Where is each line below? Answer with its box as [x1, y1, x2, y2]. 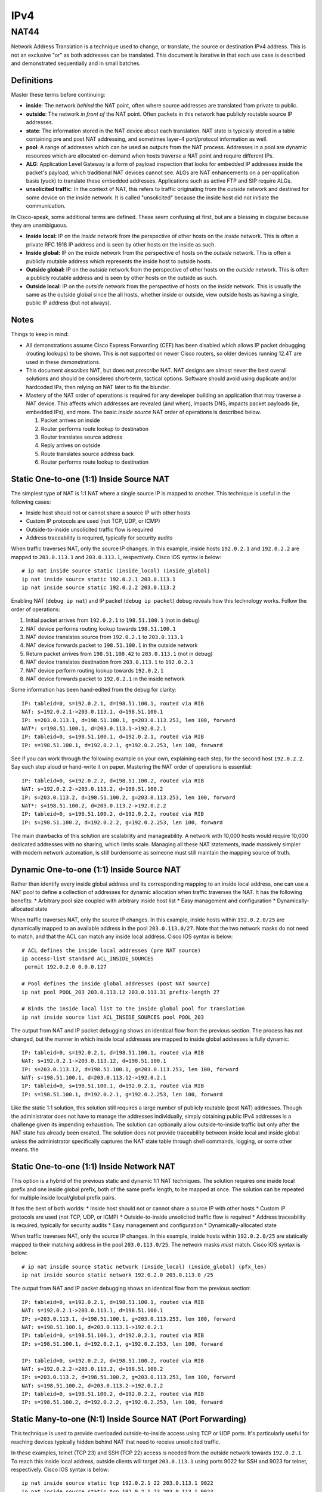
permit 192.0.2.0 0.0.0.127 [24, 964, 107, 970]
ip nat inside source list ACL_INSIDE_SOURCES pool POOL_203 [21, 1013, 204, 1021]
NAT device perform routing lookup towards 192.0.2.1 [26, 667, 164, 674]
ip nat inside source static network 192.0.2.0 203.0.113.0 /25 [21, 1272, 214, 1278]
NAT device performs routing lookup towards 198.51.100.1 [26, 625, 176, 632]
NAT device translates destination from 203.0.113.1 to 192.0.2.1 [26, 658, 194, 665]
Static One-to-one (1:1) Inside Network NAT [11, 1161, 175, 1172]
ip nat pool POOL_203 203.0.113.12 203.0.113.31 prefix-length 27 [21, 988, 220, 995]
